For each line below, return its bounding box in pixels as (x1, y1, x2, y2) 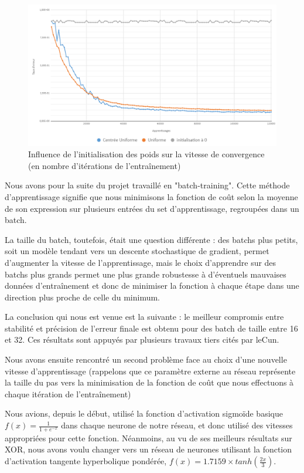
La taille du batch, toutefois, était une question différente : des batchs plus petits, (5, 233, 298, 245)
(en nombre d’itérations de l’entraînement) (28, 159, 181, 171)
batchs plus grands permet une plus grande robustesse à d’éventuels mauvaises (5, 268, 286, 280)
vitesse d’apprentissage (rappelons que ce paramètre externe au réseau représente (5, 364, 296, 377)
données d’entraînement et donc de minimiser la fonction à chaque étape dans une (5, 279, 299, 292)
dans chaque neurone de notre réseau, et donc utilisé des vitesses (61, 419, 293, 431)
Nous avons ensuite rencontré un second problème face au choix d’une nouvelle (5, 353, 287, 366)
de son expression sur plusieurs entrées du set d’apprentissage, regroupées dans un (5, 202, 299, 214)
